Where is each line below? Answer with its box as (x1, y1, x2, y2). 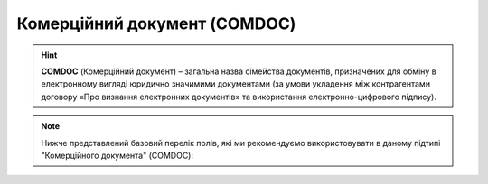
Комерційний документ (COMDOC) (16, 14, 296, 33)
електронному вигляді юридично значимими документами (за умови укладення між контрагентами (41, 78, 431, 89)
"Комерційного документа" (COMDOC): (41, 150, 194, 161)
